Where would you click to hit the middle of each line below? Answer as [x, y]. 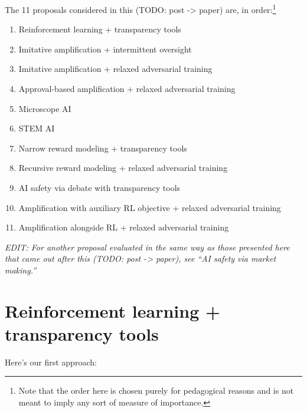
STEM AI [37, 128]
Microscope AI [45, 108]
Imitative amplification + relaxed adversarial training [115, 69]
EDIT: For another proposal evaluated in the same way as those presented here [147, 247]
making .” [21, 270]
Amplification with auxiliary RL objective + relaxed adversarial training [150, 207]
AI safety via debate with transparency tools [99, 187]
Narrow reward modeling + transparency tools [103, 148]
